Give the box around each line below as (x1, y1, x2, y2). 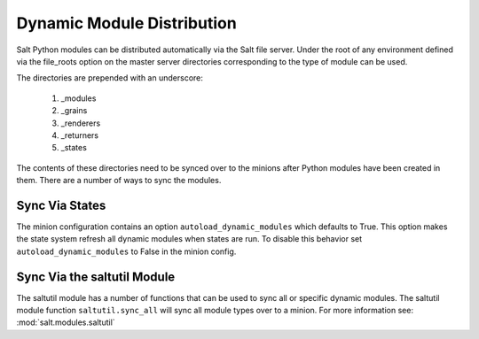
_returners (60, 129, 99, 141)
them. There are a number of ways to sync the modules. (16, 175, 222, 186)
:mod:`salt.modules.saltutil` (16, 317, 115, 327)
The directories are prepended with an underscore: (16, 73, 204, 83)
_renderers (60, 118, 101, 128)
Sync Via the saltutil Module (16, 269, 176, 284)
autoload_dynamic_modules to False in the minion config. (16, 246, 237, 257)
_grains (60, 105, 88, 116)
